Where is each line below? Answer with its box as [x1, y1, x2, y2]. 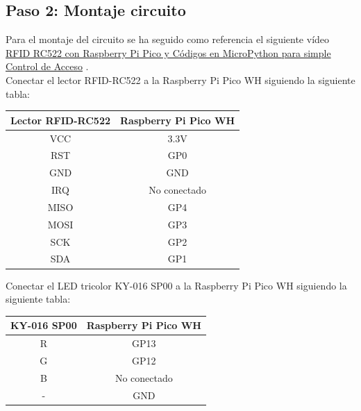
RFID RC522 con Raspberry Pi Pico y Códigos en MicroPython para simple [6, 45, 331, 60]
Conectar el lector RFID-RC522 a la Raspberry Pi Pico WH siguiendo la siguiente [6, 72, 355, 87]
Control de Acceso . [6, 59, 89, 74]
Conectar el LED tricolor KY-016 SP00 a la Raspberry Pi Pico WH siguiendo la [6, 278, 347, 292]
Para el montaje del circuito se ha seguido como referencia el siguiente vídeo [6, 32, 330, 47]
